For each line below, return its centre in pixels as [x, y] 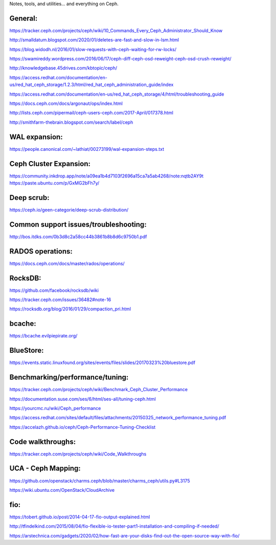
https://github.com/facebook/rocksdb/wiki [54, 290]
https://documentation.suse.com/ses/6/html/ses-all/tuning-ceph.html [83, 399]
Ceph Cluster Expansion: [50, 164]
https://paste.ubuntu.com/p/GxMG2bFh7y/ [54, 183]
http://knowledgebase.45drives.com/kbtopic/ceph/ [63, 68]
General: [24, 18]
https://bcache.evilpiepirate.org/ [43, 336]
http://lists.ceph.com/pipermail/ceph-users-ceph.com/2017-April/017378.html [91, 113]
